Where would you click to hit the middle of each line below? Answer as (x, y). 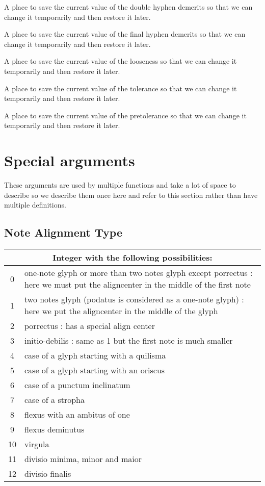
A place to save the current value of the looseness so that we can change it (121, 61)
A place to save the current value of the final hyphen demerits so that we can (125, 34)
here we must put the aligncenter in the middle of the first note (138, 285)
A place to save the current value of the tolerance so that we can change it (121, 88)
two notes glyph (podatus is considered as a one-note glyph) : (134, 299)
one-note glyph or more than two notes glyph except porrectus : (139, 273)
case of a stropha (55, 400)
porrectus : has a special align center (90, 326)
